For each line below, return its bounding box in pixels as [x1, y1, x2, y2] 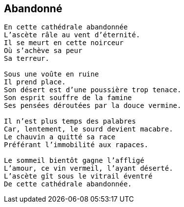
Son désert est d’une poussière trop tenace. [4, 86, 182, 94]
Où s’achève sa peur [4, 47, 83, 55]
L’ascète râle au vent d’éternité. [4, 31, 140, 39]
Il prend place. [4, 78, 66, 86]
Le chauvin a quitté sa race [4, 133, 115, 141]
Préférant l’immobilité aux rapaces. [4, 141, 149, 149]
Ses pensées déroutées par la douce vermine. [4, 102, 182, 110]
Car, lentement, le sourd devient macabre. [4, 125, 173, 133]
